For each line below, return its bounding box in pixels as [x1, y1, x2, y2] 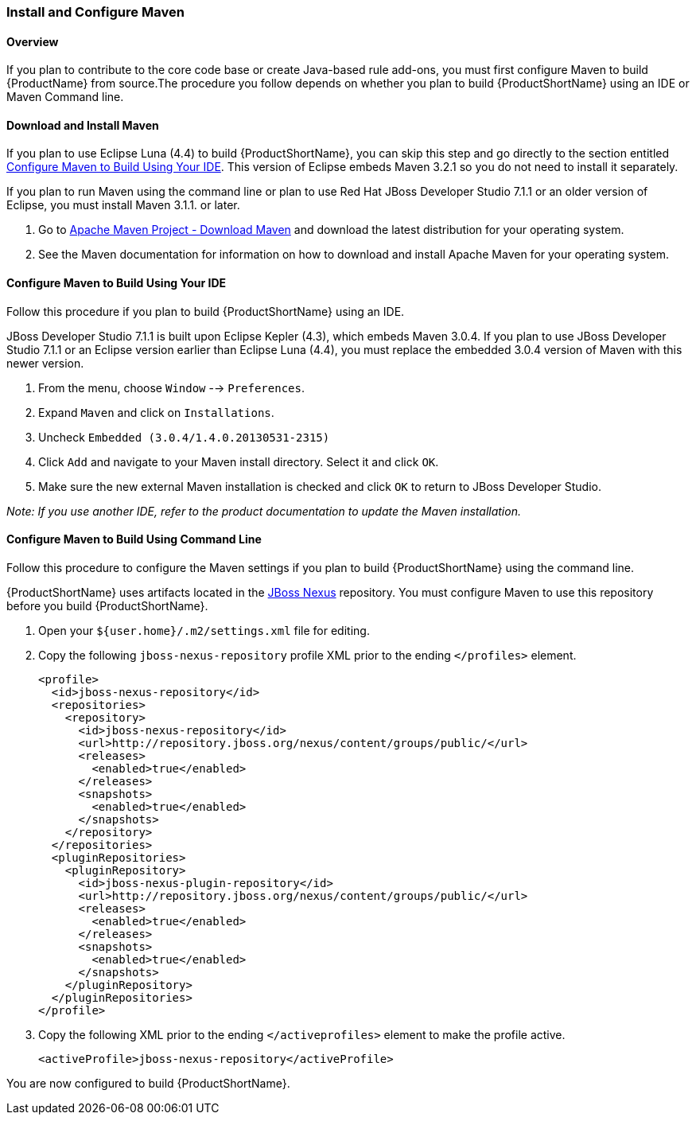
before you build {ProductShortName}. [6, 598, 208, 613]
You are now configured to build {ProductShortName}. [6, 1076, 290, 1090]
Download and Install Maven [6, 118, 159, 132]
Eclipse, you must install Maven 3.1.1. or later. [6, 198, 240, 212]
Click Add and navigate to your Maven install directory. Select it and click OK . [38, 454, 439, 469]
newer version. [6, 356, 84, 370]
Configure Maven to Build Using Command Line [6, 532, 262, 547]
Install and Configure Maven [6, 4, 185, 20]
